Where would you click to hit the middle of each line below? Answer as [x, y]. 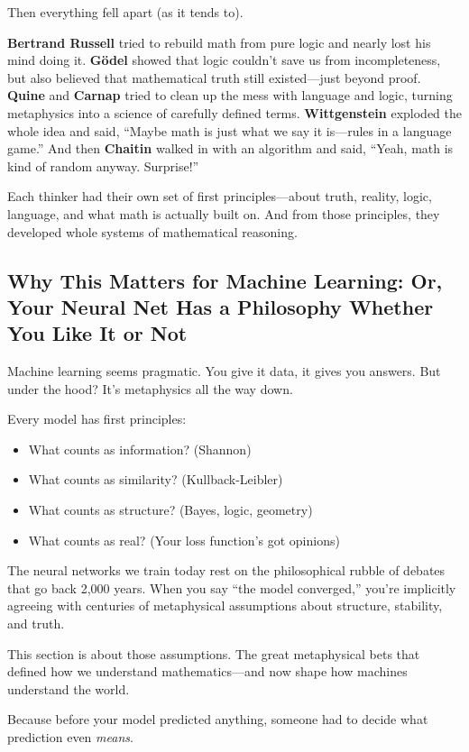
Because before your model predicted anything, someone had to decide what [218, 719]
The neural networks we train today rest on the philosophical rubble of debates [226, 570]
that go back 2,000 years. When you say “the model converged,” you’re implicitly [232, 587]
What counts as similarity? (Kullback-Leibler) [156, 479]
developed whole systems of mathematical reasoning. [152, 231]
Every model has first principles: [97, 419]
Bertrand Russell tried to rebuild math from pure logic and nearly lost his [219, 42]
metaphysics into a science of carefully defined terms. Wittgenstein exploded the [234, 112]
